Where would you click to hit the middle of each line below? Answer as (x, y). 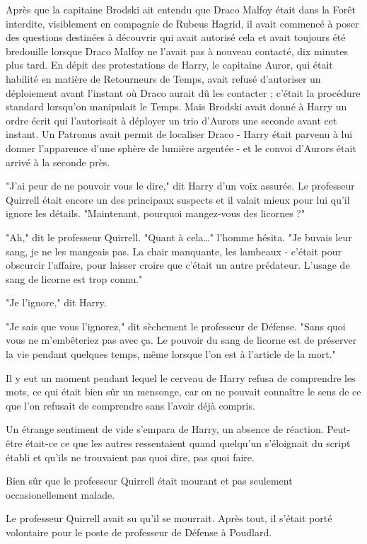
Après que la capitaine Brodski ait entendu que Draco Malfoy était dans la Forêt (181, 9)
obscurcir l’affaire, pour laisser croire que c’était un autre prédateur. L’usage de (178, 265)
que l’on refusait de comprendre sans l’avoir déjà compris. (130, 405)
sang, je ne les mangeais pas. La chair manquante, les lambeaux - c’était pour (174, 251)
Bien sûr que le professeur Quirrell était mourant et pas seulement (149, 481)
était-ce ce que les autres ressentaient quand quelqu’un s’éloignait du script (188, 443)
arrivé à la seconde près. (58, 162)
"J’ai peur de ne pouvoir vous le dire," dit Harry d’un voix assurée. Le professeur (180, 186)
